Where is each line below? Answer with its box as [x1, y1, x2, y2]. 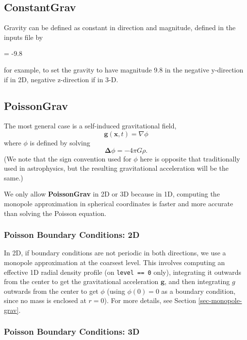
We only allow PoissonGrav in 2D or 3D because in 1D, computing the [4, 189, 220, 199]
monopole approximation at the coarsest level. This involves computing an [4, 257, 225, 267]
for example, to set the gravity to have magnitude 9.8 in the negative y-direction [4, 64, 244, 74]
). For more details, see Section [104, 295, 196, 305]
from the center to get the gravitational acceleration [4, 276, 159, 286]
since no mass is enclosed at [4, 295, 86, 305]
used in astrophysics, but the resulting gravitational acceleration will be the [4, 163, 229, 173]
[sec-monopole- [198, 295, 242, 305]
